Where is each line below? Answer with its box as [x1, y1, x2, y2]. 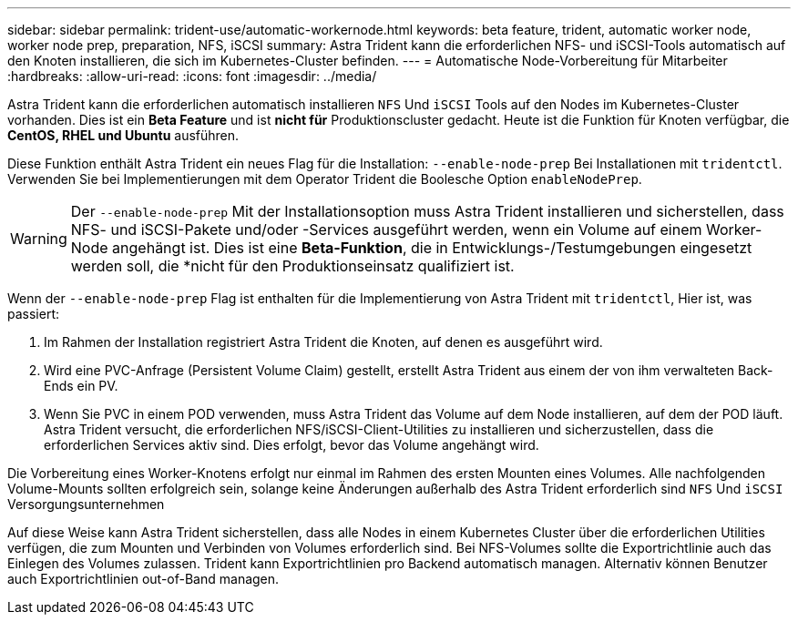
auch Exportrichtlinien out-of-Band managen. [7, 571, 280, 586]
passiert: [7, 306, 60, 321]
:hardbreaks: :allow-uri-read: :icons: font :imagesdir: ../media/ [7, 68, 377, 84]
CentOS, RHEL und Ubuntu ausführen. [7, 127, 240, 143]
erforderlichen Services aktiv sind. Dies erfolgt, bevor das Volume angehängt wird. [44, 437, 539, 453]
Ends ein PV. [44, 378, 118, 393]
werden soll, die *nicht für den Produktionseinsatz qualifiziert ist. [70, 257, 515, 275]
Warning [10, 229, 67, 248]
